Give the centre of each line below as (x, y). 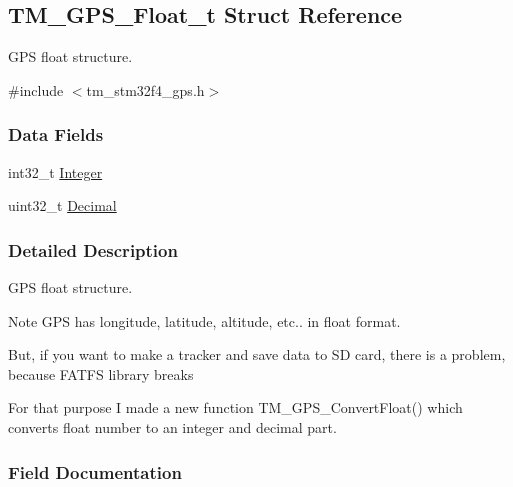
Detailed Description (93, 249)
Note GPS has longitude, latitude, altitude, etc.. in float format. (204, 320)
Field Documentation (95, 471)
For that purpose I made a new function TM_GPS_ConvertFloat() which (235, 407)
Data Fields (56, 134)
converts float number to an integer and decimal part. (172, 426)
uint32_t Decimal (62, 205)
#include (36, 89)
